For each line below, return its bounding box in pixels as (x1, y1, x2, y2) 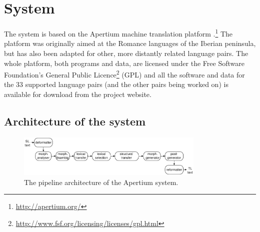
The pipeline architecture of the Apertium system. (24, 176, 178, 187)
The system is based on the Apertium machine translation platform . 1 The (4, 27, 233, 38)
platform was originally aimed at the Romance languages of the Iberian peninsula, (4, 38, 256, 48)
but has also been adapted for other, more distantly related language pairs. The (4, 47, 248, 58)
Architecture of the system (4, 113, 146, 128)
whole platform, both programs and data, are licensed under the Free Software (4, 57, 244, 68)
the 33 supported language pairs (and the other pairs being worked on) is (4, 79, 228, 89)
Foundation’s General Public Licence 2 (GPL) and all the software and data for (4, 68, 245, 79)
